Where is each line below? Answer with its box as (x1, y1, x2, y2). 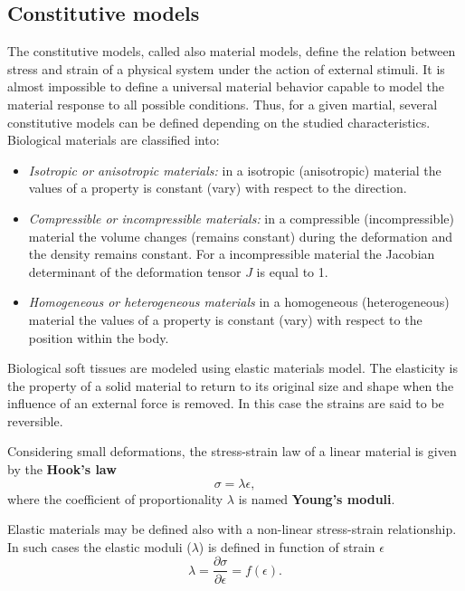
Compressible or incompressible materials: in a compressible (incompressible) (28, 208, 454, 227)
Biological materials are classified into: (7, 130, 220, 149)
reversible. (7, 411, 63, 430)
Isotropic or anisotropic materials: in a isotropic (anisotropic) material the (28, 160, 441, 179)
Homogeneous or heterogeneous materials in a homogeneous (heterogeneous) (28, 292, 450, 311)
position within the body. (28, 328, 169, 347)
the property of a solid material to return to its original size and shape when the (7, 376, 454, 395)
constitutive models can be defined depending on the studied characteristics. (7, 112, 431, 131)
